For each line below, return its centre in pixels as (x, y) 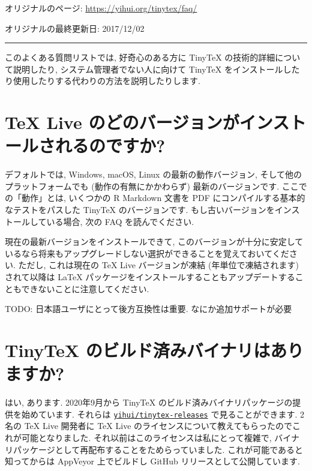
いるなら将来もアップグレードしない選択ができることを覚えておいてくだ (147, 253)
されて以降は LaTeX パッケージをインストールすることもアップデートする (150, 277)
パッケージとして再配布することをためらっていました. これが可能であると (158, 449)
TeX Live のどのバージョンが (122, 122)
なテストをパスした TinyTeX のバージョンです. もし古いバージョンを (140, 210)
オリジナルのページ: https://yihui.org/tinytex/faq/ (101, 8)
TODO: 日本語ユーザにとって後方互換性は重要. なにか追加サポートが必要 (148, 309)
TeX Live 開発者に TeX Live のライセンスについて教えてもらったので (158, 426)
